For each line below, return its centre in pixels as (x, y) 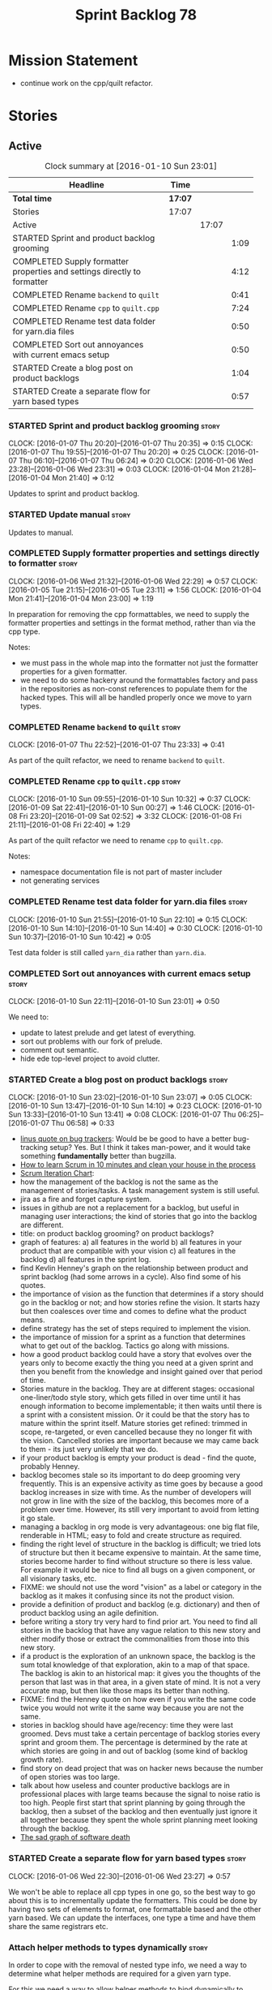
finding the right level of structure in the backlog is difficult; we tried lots (140, 1544)
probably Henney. (50, 1467)
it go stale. (38, 1518)
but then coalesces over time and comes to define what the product (133, 1312)
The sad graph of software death (75, 1837)
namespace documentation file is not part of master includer (121, 872)
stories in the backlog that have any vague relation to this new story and (140, 1630)
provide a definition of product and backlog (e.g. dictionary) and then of (140, 1604)
